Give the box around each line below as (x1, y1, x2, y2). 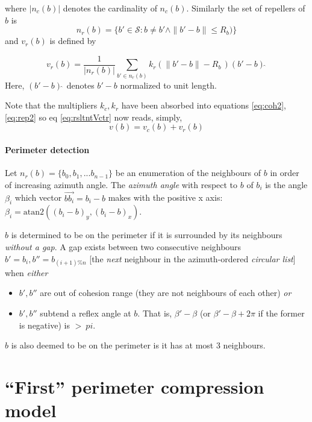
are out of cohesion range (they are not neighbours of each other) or (40, 286, 292, 299)
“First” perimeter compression (5, 374, 264, 398)
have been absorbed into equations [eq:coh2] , (121, 99, 286, 112)
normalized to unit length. (120, 78, 217, 91)
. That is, (137, 306, 172, 319)
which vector (14, 191, 62, 204)
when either (5, 266, 48, 279)
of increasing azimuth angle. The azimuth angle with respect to (5, 178, 238, 191)
